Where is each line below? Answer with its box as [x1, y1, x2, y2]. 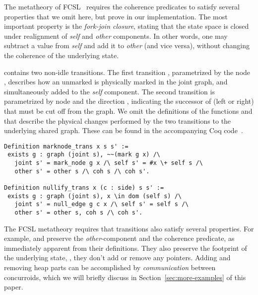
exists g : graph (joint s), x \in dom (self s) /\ [7, 192, 182, 200]
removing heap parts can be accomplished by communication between [4, 262, 216, 272]
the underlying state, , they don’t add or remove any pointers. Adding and [4, 252, 231, 263]
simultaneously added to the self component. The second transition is [4, 86, 215, 96]
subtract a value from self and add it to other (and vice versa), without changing [4, 40, 250, 51]
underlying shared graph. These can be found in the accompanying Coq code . [4, 125, 243, 136]
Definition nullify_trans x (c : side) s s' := [4, 184, 164, 191]
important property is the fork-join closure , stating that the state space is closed [4, 21, 249, 31]
